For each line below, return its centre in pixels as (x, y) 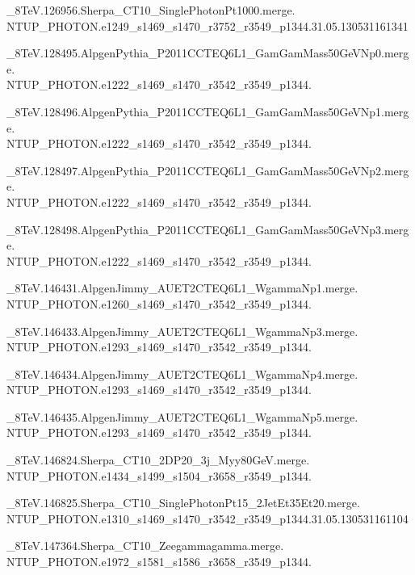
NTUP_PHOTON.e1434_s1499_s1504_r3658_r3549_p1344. (159, 475)
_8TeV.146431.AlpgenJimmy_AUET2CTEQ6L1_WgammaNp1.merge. (182, 288)
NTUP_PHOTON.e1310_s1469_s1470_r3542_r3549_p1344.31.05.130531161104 (207, 518)
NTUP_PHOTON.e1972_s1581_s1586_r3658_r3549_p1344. (159, 562)
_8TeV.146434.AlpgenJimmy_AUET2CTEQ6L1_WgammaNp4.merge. (182, 374)
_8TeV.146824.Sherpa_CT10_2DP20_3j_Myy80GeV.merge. (158, 460)
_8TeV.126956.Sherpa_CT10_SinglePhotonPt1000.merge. (151, 10)
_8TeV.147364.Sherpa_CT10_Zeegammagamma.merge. (145, 546)
